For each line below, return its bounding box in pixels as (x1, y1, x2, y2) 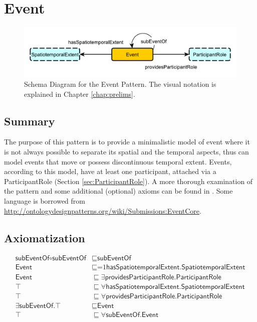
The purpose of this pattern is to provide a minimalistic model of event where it (4, 136, 250, 147)
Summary (4, 113, 55, 128)
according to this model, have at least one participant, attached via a (4, 166, 216, 177)
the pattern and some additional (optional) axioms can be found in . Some (4, 186, 233, 196)
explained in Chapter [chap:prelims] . (24, 88, 135, 99)
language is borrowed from (4, 196, 85, 206)
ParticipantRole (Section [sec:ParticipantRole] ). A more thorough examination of (4, 176, 253, 186)
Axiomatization (4, 230, 85, 245)
